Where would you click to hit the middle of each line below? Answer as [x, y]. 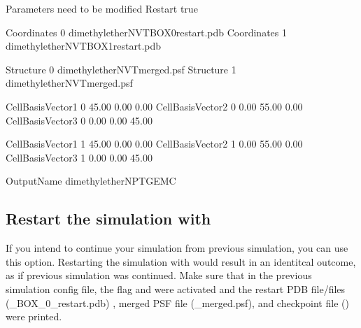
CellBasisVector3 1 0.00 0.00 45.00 [79, 157]
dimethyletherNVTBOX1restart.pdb [84, 46]
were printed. [34, 316]
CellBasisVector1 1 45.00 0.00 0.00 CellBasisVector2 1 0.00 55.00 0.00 [154, 144]
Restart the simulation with [108, 219]
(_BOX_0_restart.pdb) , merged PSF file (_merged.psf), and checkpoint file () [177, 302]
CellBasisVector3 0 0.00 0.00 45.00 [79, 120]
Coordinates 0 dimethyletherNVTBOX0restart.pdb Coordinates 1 [146, 32]
